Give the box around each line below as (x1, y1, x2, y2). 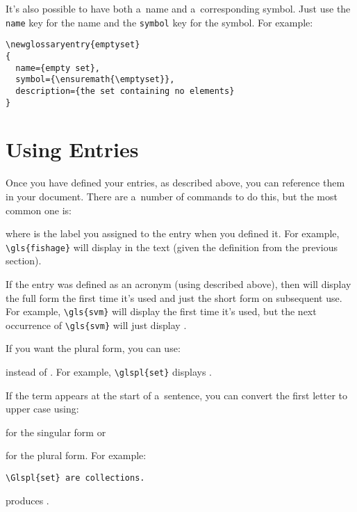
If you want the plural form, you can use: (6, 341, 181, 355)
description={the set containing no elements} (15, 86, 235, 96)
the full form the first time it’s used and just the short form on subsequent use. (6, 290, 342, 305)
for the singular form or (6, 424, 106, 439)
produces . (6, 493, 49, 507)
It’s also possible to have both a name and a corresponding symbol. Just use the (6, 1, 351, 15)
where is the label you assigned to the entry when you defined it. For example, (6, 226, 340, 241)
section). (6, 253, 42, 268)
